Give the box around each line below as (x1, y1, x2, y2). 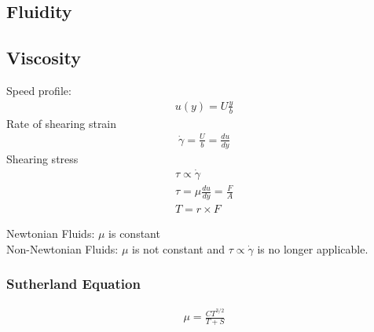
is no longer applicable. (257, 240, 368, 257)
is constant (108, 224, 160, 241)
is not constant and (132, 240, 225, 257)
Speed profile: (6, 82, 71, 98)
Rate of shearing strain (6, 115, 117, 131)
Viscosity (6, 46, 81, 70)
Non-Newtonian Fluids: (6, 240, 119, 257)
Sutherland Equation (6, 274, 141, 294)
